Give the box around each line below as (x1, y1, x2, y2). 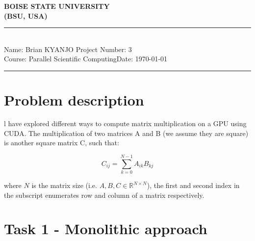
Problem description (4, 90, 144, 110)
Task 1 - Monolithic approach (4, 218, 207, 239)
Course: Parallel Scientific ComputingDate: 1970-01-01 (4, 54, 168, 64)
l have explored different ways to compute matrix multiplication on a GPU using (4, 118, 247, 129)
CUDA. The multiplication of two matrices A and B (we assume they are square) (4, 128, 249, 138)
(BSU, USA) (4, 10, 48, 21)
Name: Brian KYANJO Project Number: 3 (4, 44, 132, 54)
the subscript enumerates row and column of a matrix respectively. (4, 189, 204, 200)
